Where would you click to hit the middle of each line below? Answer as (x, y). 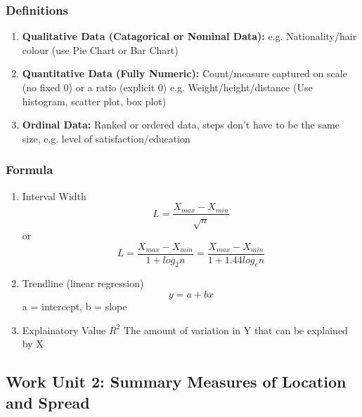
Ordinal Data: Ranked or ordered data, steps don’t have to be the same (181, 125)
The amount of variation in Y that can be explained (235, 330)
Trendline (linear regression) (83, 283)
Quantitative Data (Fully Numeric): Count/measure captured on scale (185, 73)
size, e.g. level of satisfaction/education (106, 138)
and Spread (48, 402)
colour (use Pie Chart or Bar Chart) (100, 49)
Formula (30, 170)
